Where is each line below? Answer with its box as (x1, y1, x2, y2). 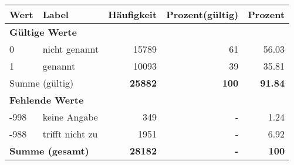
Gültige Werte (9, 25, 77, 39)
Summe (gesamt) (9, 144, 89, 157)
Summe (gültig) (9, 76, 74, 90)
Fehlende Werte (9, 93, 84, 106)
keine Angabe (42, 110, 98, 123)
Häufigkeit (108, 8, 157, 21)
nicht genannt (42, 42, 99, 56)
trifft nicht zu (42, 127, 98, 140)
